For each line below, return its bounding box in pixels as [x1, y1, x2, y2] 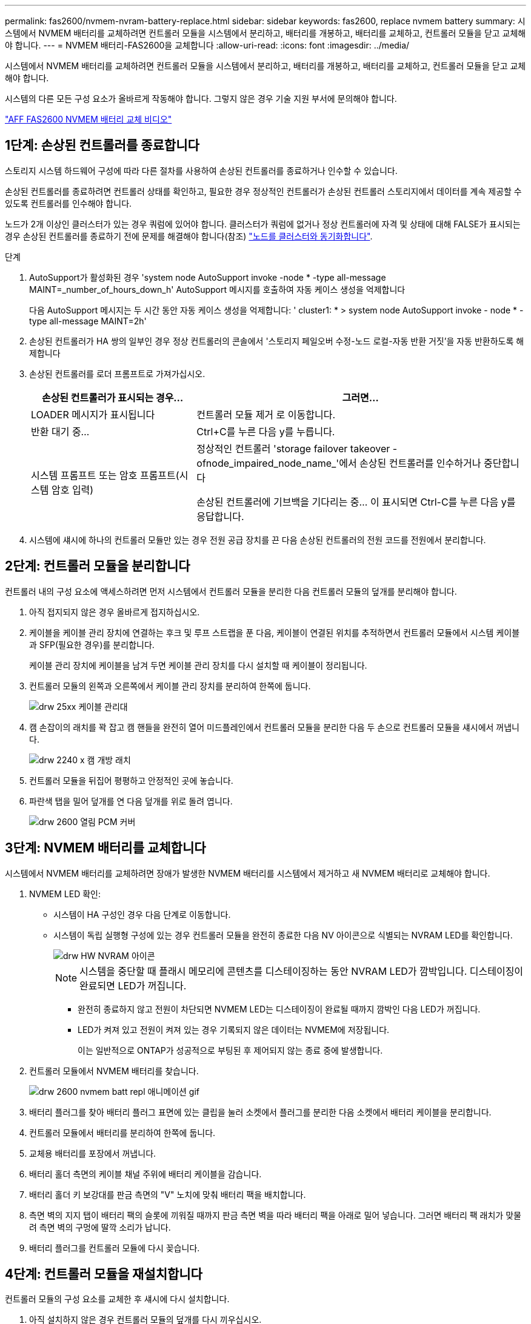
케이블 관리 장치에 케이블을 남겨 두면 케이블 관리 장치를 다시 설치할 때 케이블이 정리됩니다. [29, 660, 367, 670]
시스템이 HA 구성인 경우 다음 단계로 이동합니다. [53, 909, 231, 920]
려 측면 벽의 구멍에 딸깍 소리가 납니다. [29, 1222, 171, 1232]
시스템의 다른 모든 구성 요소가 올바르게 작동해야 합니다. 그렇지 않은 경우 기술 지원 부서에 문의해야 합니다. [5, 93, 397, 104]
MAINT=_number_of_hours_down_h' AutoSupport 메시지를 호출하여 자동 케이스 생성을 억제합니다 [29, 284, 406, 295]
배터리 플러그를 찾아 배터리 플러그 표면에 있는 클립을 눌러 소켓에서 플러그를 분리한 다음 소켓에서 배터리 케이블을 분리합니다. [29, 1106, 492, 1117]
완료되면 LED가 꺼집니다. [79, 979, 187, 992]
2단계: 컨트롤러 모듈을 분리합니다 [5, 558, 190, 574]
